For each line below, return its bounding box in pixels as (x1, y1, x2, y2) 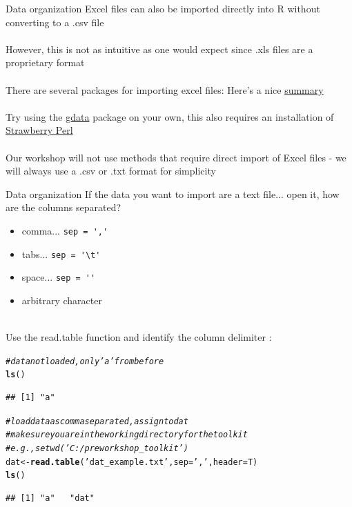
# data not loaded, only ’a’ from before (6, 356, 164, 366)
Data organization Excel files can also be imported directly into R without (6, 1, 320, 15)
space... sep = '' (21, 270, 96, 284)
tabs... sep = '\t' (21, 246, 101, 261)
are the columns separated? (6, 200, 121, 215)
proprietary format (6, 55, 85, 70)
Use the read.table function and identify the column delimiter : (6, 330, 272, 344)
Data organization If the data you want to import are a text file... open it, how (6, 186, 340, 201)
